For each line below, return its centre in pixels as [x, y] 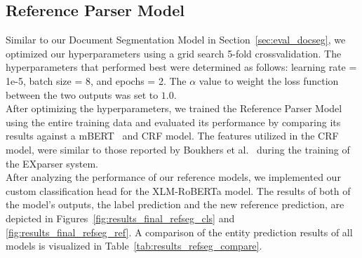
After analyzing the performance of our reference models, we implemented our [173, 177]
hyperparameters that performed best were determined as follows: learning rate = [181, 67]
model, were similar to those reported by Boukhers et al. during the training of [178, 149]
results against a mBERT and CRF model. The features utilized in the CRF [172, 136]
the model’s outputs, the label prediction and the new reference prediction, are [175, 204]
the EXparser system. [52, 163]
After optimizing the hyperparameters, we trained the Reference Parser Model [174, 108]
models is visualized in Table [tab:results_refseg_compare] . [134, 246]
